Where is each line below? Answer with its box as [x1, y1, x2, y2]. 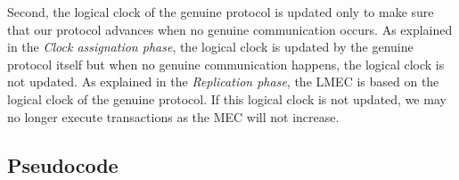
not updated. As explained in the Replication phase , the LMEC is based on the [7, 72, 439, 91]
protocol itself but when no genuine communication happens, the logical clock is [7, 54, 445, 73]
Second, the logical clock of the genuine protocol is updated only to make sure [7, 3, 434, 20]
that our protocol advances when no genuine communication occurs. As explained [7, 20, 453, 38]
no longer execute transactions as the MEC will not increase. [7, 107, 340, 126]
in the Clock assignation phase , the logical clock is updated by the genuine [7, 37, 414, 56]
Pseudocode [7, 151, 119, 178]
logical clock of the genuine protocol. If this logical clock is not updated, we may [7, 89, 447, 108]
